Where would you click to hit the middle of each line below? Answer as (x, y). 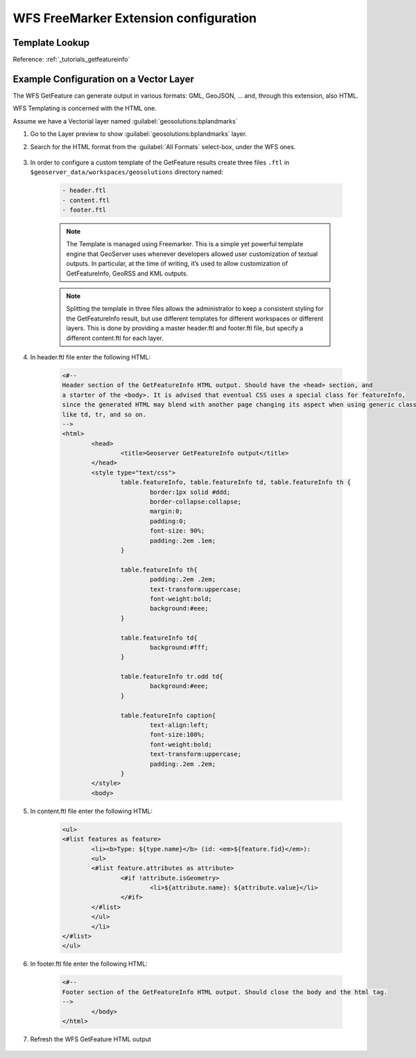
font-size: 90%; (177, 531)
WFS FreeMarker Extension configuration (135, 18)
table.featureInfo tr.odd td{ (172, 677)
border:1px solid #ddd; (190, 492)
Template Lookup (51, 43)
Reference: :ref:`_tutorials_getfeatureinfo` (71, 60)
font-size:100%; (177, 735)
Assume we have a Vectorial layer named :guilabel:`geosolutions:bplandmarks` (125, 121)
